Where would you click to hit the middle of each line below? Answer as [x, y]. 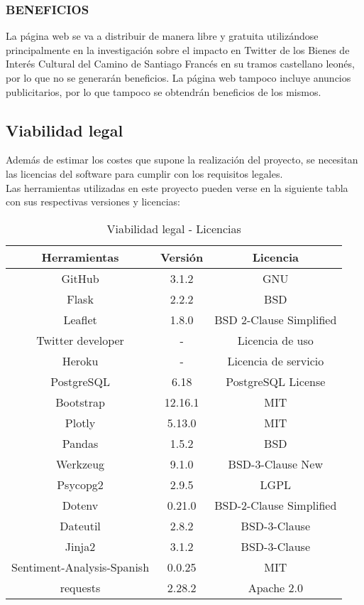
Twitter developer [80, 340]
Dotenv [80, 505]
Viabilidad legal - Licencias [174, 228]
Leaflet [80, 319]
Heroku [80, 360]
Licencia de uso [275, 340]
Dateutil [80, 525]
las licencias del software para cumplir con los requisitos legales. [144, 173]
